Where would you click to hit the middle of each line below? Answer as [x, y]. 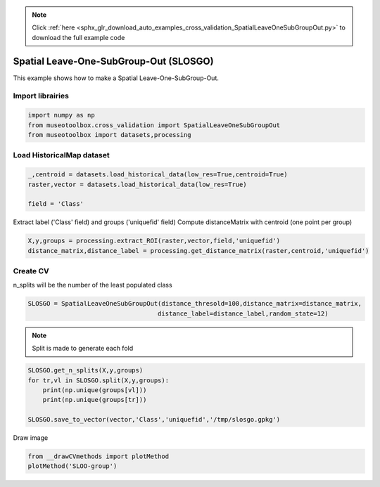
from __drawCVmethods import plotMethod [98, 456]
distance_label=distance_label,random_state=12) [243, 313]
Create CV [31, 271]
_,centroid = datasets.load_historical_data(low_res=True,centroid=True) [158, 175]
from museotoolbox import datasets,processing [109, 135]
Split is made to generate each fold [83, 349]
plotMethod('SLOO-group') [72, 466]
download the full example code [78, 37]
